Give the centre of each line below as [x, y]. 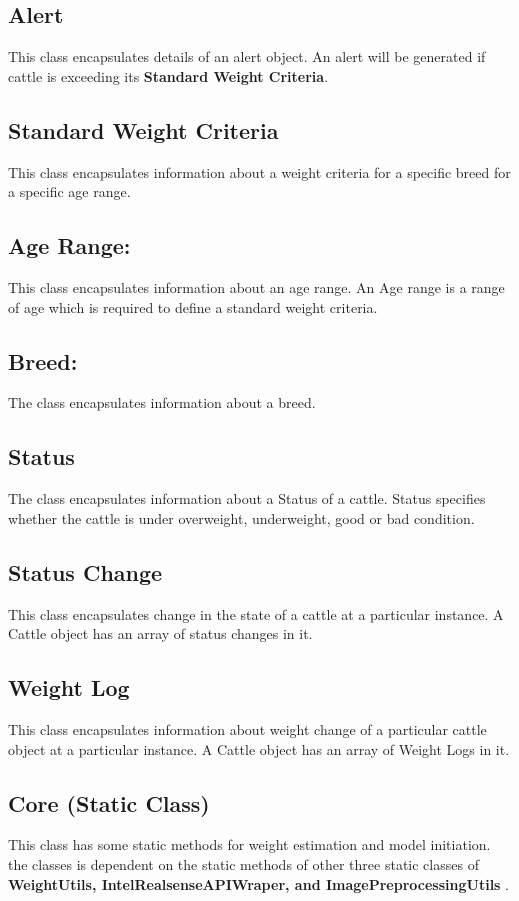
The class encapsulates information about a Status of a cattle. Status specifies [247, 498]
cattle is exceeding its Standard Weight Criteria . [168, 75]
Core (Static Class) [109, 802]
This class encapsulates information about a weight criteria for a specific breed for [259, 171]
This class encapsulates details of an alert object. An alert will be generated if [247, 56]
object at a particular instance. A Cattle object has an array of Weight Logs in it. [259, 748]
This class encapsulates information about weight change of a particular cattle [247, 728]
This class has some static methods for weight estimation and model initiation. [249, 844]
